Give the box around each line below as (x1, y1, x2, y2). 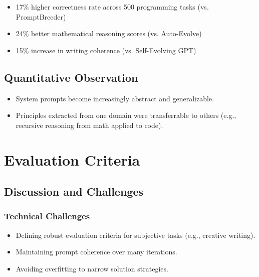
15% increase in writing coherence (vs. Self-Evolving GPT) (16, 45, 196, 55)
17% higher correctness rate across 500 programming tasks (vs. (16, 2, 209, 12)
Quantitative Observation (4, 69, 138, 85)
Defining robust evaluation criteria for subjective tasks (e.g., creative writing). (16, 229, 255, 240)
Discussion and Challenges (4, 184, 143, 199)
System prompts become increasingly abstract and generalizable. (16, 93, 214, 103)
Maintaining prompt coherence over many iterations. (16, 246, 177, 257)
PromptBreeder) (16, 11, 66, 22)
